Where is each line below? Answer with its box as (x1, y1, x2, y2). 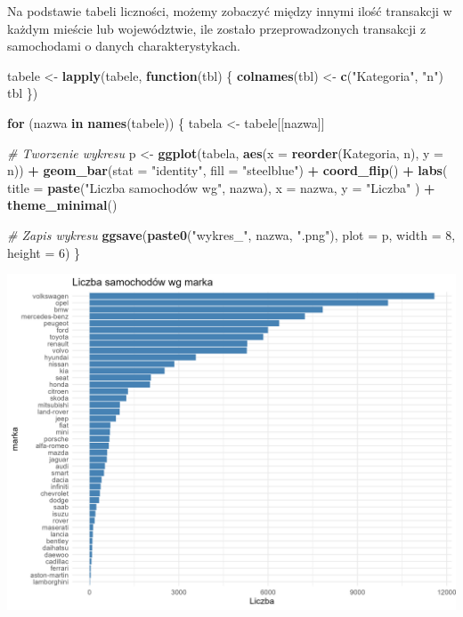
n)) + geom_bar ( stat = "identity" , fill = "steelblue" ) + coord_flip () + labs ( (7, 161, 448, 180)
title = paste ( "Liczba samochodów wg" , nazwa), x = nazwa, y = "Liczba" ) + (7, 178, 435, 196)
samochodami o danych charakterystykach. (7, 36, 240, 55)
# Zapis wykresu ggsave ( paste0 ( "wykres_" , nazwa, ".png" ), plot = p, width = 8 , (7, 225, 456, 244)
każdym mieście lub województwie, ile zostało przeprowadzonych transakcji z (7, 19, 426, 37)
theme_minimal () (7, 196, 118, 214)
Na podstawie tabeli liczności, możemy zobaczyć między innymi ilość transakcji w (7, 2, 452, 20)
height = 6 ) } (7, 243, 81, 261)
